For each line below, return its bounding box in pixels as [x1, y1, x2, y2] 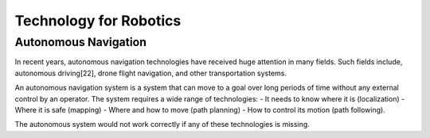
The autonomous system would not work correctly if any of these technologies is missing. [14, 120, 310, 129]
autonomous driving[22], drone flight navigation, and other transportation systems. [14, 68, 287, 78]
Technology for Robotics [14, 12, 182, 29]
